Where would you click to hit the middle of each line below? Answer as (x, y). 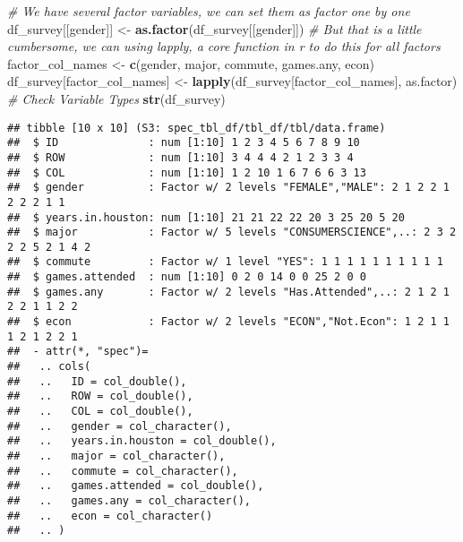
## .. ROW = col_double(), (100, 396)
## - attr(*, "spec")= (78, 352)
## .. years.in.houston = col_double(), (142, 441)
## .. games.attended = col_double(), (136, 486)
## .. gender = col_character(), (120, 426)
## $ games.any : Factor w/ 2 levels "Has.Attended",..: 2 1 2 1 (228, 292)
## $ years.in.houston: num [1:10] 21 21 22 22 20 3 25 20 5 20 (206, 217)
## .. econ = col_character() (110, 516)
